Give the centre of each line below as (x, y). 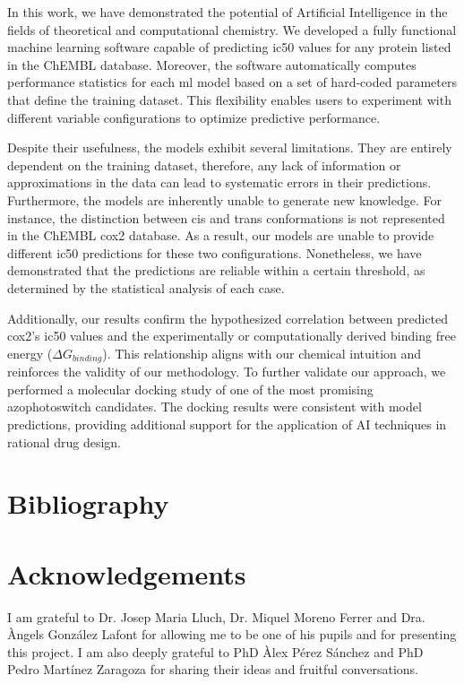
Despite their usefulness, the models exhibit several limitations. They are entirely (230, 147)
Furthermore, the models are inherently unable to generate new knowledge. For (224, 199)
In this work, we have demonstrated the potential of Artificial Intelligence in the (228, 12)
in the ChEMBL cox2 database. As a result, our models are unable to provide (221, 235)
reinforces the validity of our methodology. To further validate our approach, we (227, 372)
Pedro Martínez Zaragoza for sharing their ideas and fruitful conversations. (213, 669)
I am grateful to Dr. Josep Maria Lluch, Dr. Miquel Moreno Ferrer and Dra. (216, 616)
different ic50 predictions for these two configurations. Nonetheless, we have (215, 252)
